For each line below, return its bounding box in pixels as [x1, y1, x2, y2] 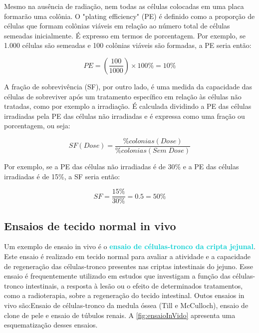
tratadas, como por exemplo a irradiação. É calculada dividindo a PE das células [4, 101, 252, 111]
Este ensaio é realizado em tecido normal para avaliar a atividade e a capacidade [4, 251, 251, 262]
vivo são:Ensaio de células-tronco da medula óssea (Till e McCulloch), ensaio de [4, 300, 249, 311]
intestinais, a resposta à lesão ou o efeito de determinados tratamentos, [25, 280, 243, 291]
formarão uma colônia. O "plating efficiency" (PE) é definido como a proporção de [4, 10, 255, 21]
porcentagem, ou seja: [4, 120, 70, 131]
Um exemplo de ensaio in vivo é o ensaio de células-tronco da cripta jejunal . [4, 241, 256, 252]
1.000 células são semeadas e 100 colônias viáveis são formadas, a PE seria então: [4, 40, 252, 50]
